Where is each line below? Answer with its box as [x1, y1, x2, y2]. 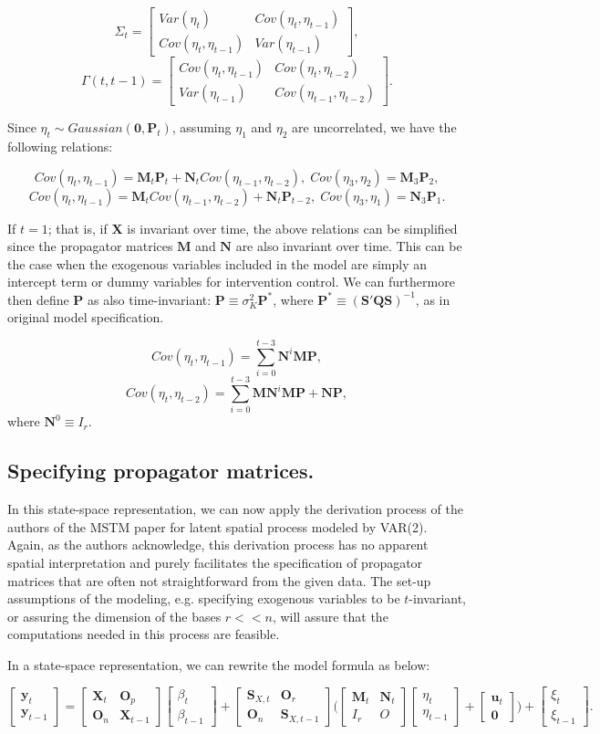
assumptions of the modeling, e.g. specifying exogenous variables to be [7, 589, 400, 608]
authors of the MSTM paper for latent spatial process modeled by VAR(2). [7, 517, 428, 536]
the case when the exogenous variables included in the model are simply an [7, 254, 428, 273]
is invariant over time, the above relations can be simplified [127, 218, 458, 237]
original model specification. [7, 308, 164, 327]
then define [7, 289, 69, 309]
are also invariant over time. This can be [235, 236, 462, 256]
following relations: [7, 136, 113, 155]
